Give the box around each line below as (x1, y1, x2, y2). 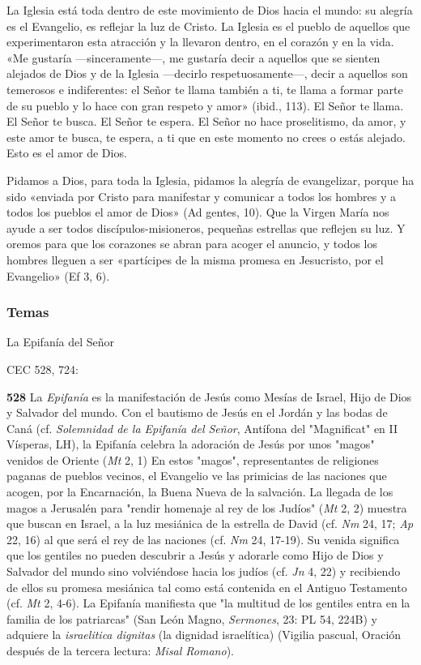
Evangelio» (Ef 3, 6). (6, 267, 110, 284)
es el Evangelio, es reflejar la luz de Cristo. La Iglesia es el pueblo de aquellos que (6, 17, 410, 34)
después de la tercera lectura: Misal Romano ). (6, 642, 234, 659)
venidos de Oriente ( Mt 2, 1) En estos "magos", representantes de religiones (6, 451, 379, 468)
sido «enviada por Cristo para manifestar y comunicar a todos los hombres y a (6, 187, 396, 204)
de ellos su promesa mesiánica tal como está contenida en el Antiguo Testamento (6, 578, 407, 595)
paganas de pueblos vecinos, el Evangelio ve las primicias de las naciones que (6, 467, 387, 484)
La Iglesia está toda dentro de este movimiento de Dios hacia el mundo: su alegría (6, 2, 413, 18)
